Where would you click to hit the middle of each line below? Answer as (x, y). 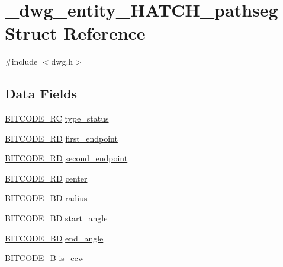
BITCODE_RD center (46, 178)
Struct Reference (75, 33)
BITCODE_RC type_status (57, 118)
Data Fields (41, 93)
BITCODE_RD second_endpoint (66, 158)
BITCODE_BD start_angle (56, 218)
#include (21, 61)
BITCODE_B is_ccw (44, 258)
